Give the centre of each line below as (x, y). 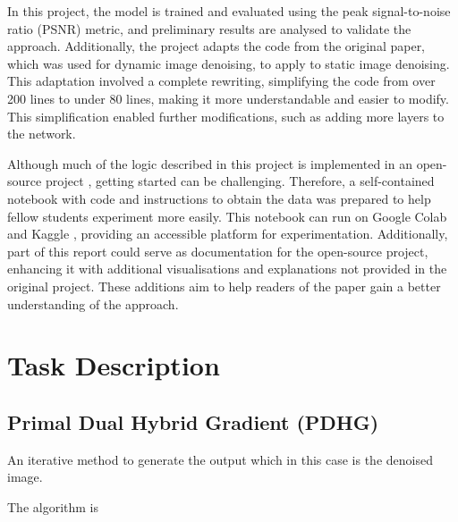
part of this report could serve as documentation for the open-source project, (218, 251)
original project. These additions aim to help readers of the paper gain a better (224, 286)
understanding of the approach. (93, 303)
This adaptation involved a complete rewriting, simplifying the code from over (221, 81)
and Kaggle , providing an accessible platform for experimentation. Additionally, (228, 234)
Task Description (114, 365)
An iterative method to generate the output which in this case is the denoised (220, 459)
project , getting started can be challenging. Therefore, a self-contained (240, 181)
